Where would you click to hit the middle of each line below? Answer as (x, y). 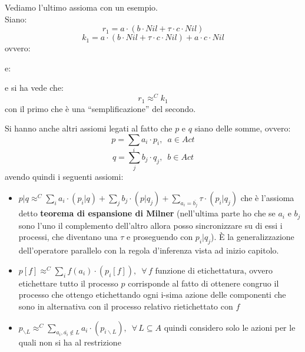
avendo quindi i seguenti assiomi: (64, 177)
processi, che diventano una (68, 237)
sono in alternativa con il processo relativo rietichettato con (126, 306)
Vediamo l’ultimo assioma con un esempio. (81, 7)
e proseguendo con (160, 237)
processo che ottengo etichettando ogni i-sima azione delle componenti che (152, 295)
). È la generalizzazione (253, 237)
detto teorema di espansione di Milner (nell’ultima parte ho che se (147, 213)
